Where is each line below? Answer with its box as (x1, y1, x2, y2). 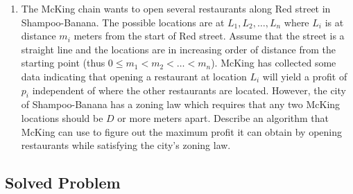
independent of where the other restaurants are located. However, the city (32, 82, 346, 97)
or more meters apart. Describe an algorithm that (117, 110, 329, 125)
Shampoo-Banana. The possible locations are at (21, 15, 225, 29)
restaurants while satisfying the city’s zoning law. (21, 138, 231, 152)
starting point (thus (21, 55, 105, 70)
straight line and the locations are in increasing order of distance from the (21, 42, 336, 56)
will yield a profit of (262, 69, 347, 83)
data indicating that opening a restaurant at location (21, 69, 247, 83)
